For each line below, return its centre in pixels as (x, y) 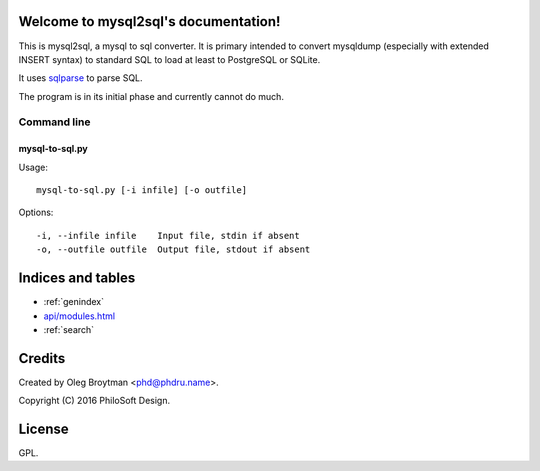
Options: (36, 212)
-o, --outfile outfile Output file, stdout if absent (173, 249)
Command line (54, 122)
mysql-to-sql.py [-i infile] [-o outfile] (142, 190)
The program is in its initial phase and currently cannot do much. (151, 96)
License (43, 429)
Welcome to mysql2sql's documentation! (149, 21)
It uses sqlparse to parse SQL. (81, 78)
